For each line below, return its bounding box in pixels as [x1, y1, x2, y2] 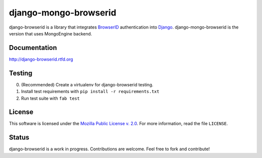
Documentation [9, 44, 57, 52]
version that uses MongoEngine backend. [9, 31, 92, 36]
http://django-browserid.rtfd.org [9, 56, 73, 62]
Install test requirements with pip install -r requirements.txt [21, 89, 160, 95]
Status [9, 133, 30, 142]
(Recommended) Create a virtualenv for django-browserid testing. [21, 81, 154, 87]
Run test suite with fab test [21, 95, 80, 101]
